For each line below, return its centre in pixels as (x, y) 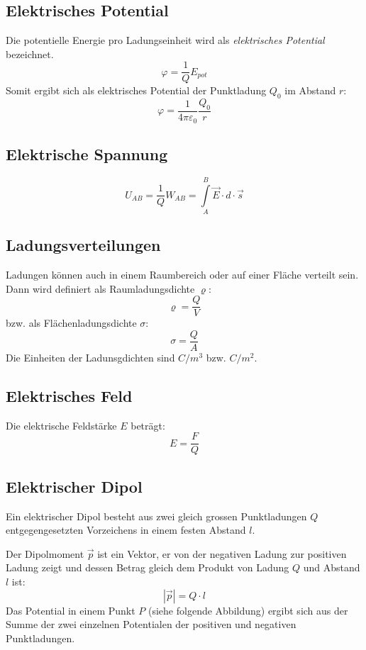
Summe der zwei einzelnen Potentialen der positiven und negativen (151, 624)
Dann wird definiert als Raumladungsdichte (100, 288)
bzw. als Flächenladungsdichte (71, 323)
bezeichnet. (30, 54)
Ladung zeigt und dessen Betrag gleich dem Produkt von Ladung (148, 567)
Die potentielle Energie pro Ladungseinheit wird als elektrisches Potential (165, 40)
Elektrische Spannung (87, 153)
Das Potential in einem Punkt (71, 610)
